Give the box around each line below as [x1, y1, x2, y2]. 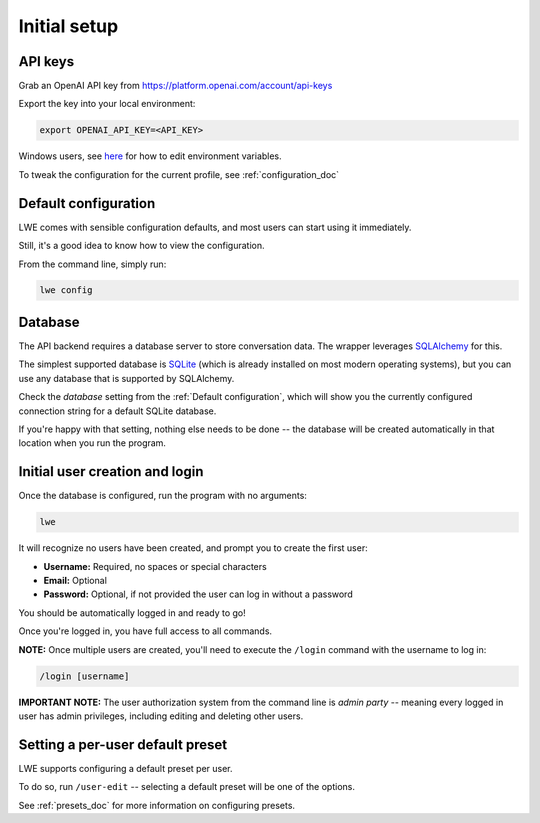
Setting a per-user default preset [18, 736, 228, 753]
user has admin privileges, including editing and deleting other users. [18, 710, 304, 722]
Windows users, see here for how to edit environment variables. [18, 150, 282, 162]
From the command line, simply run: [18, 258, 167, 270]
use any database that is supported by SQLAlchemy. [18, 372, 235, 384]
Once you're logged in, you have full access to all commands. [18, 625, 273, 637]
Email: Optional [43, 574, 107, 586]
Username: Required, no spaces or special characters [43, 560, 267, 572]
